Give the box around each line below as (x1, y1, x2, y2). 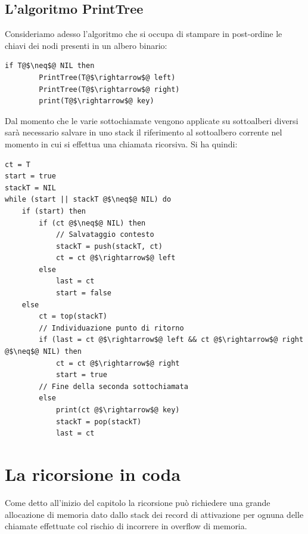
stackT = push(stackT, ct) (55, 242, 163, 251)
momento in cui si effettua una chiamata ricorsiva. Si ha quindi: (5, 137, 238, 150)
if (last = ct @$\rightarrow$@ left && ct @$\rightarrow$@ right (39, 335, 304, 344)
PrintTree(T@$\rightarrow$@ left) (39, 73, 176, 82)
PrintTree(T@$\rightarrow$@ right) (39, 85, 180, 94)
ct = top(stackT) (39, 312, 107, 321)
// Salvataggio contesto (55, 230, 154, 239)
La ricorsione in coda (5, 461, 181, 486)
